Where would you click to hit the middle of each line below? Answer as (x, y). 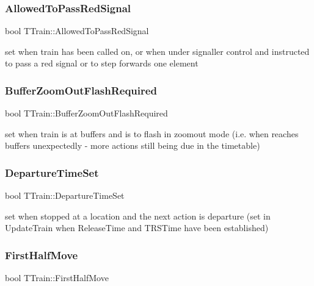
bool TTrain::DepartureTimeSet (65, 195)
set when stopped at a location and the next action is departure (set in (138, 216)
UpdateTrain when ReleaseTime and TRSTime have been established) (137, 228)
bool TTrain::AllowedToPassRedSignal (77, 31)
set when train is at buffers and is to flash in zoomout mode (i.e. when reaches (152, 133)
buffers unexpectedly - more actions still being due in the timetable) (133, 145)
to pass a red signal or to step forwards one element (102, 63)
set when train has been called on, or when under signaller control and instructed (157, 51)
